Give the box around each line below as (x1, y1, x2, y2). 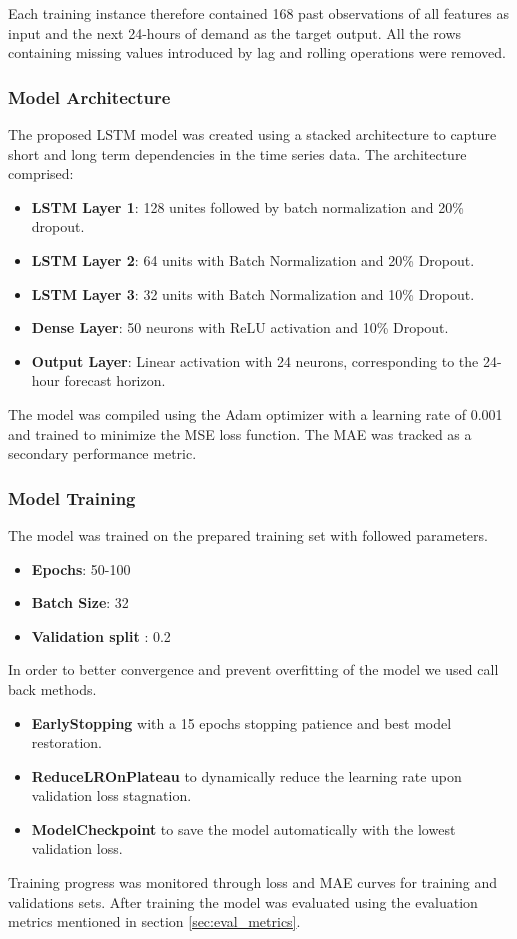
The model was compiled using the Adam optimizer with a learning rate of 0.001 (8, 403, 503, 424)
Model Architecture (8, 84, 171, 109)
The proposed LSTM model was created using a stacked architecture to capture (8, 124, 497, 144)
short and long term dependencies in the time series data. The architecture (8, 143, 467, 164)
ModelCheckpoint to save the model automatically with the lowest (31, 818, 456, 839)
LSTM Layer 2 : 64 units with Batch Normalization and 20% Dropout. (31, 249, 475, 270)
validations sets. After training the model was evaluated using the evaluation (8, 891, 478, 912)
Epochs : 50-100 (31, 558, 131, 579)
